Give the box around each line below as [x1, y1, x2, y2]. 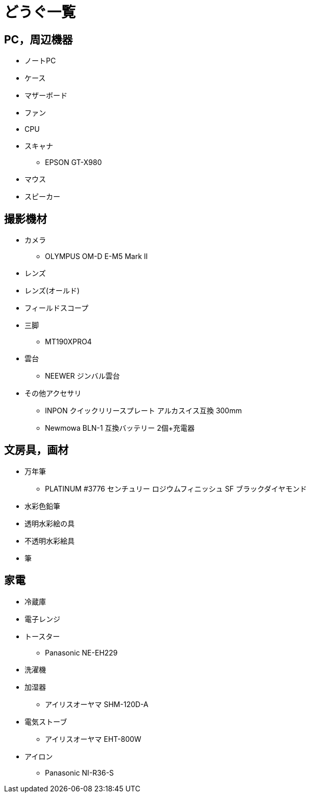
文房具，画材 [4, 443, 68, 457]
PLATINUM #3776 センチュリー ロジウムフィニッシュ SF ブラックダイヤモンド [45, 484, 307, 493]
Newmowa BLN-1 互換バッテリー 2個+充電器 [45, 424, 195, 433]
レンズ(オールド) [25, 286, 80, 295]
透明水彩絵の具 [25, 519, 75, 528]
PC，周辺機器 [4, 33, 73, 46]
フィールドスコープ [25, 303, 88, 313]
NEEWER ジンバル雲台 [45, 371, 120, 381]
